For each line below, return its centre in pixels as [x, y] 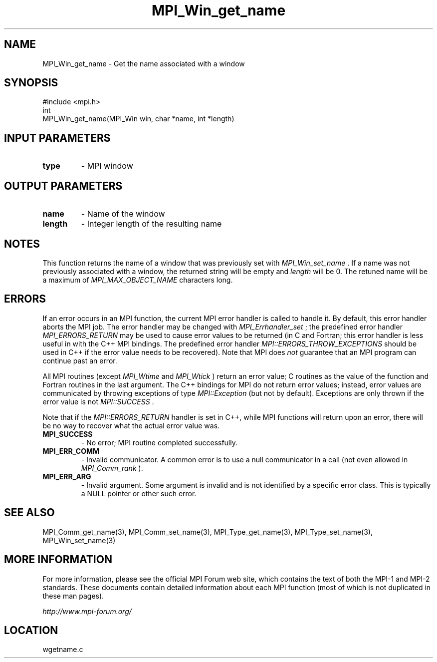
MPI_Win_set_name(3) [79, 540]
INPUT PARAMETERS [57, 138]
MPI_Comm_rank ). [112, 468]
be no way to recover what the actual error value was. [131, 425]
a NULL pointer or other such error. [139, 493]
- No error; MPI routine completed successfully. [159, 442]
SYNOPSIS [31, 83]
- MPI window [107, 166]
